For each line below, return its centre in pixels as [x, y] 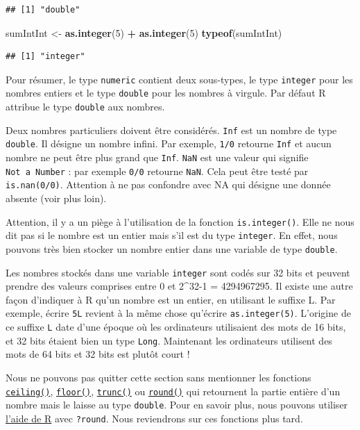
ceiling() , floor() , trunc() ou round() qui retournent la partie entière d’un [173, 391]
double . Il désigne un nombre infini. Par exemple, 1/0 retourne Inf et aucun [169, 143]
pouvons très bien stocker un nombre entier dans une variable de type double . [172, 248]
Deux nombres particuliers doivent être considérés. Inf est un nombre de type [171, 130]
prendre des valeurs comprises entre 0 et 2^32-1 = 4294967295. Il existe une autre [179, 286]
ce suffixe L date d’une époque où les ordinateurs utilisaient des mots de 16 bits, [176, 327]
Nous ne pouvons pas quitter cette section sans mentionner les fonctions [158, 377]
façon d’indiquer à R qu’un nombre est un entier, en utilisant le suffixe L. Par [171, 299]
